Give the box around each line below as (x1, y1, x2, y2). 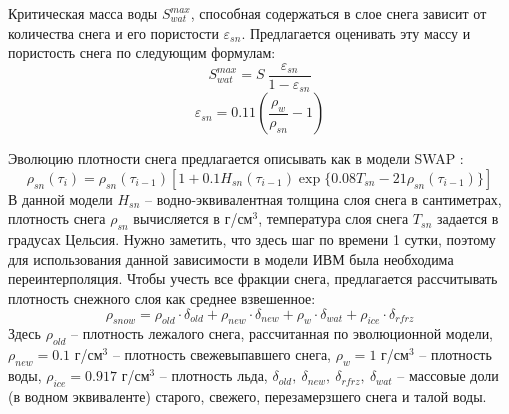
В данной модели (8, 188, 113, 209)
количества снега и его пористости (8, 22, 219, 43)
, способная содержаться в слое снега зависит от (190, 3, 487, 23)
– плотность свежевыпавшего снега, (112, 344, 332, 365)
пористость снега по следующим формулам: (8, 42, 276, 63)
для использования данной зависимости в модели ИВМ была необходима (8, 248, 454, 269)
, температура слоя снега (258, 208, 409, 229)
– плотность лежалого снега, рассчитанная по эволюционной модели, (71, 323, 494, 344)
